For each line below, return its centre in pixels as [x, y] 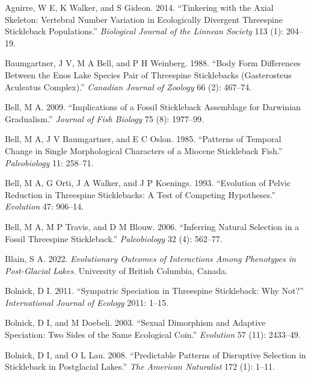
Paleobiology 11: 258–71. [49, 162]
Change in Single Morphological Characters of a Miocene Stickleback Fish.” [144, 150]
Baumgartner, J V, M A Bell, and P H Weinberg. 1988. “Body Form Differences [153, 63]
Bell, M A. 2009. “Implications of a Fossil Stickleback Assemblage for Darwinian [153, 107]
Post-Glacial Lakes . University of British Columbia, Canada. [116, 270]
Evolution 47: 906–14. [45, 206]
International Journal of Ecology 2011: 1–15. [87, 302]
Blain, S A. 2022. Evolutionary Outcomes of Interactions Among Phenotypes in [150, 259]
